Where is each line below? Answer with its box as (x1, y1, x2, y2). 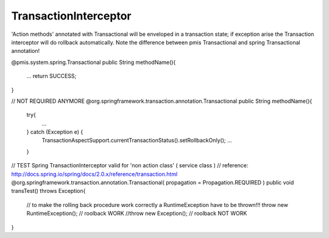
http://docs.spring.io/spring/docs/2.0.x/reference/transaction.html (11, 170, 178, 178)
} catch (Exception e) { (26, 128, 83, 136)
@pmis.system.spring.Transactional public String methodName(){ (11, 58, 176, 66)
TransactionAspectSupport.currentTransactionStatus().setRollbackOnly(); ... (41, 137, 232, 144)
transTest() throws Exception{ (11, 187, 86, 195)
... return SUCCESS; (26, 72, 77, 80)
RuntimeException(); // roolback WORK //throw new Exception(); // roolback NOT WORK (26, 210, 247, 217)
